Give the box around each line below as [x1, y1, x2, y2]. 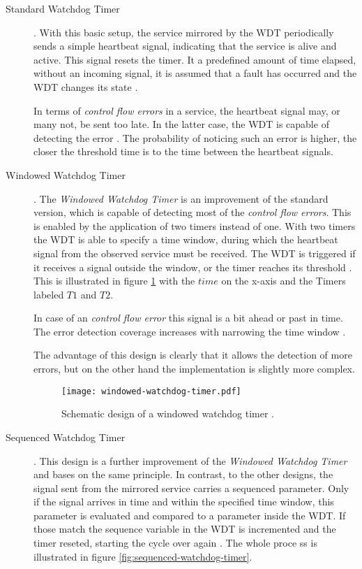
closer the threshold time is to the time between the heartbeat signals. [33, 144, 333, 159]
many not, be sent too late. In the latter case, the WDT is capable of [33, 117, 329, 131]
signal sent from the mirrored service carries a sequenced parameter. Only [33, 480, 349, 495]
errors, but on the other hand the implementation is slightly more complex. [33, 361, 355, 376]
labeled [33, 287, 64, 301]
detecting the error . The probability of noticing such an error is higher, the [33, 130, 357, 145]
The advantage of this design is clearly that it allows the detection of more [33, 347, 352, 362]
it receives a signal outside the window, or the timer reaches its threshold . [33, 259, 352, 274]
